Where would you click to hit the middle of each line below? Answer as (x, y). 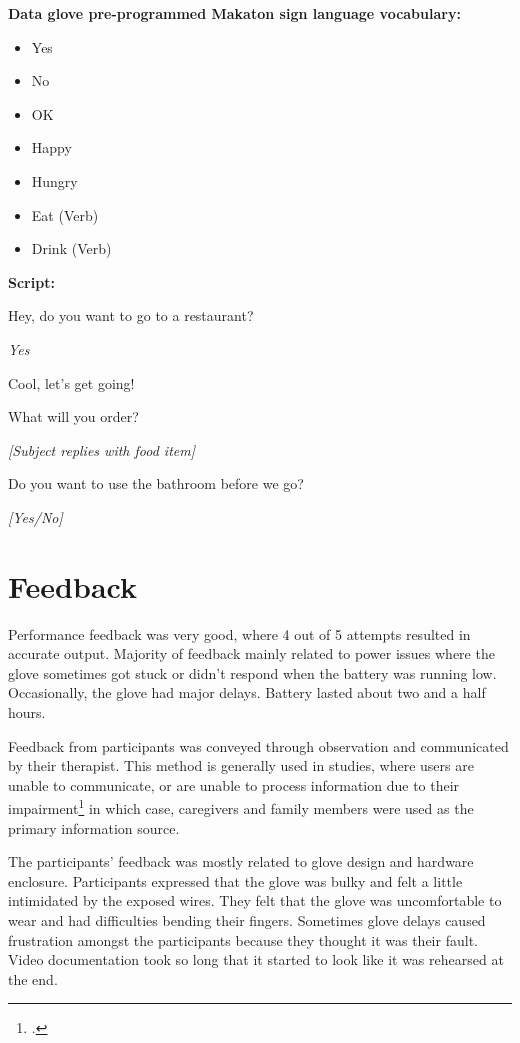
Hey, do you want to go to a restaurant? (131, 315)
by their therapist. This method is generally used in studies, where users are (241, 765)
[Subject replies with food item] (101, 449)
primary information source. (94, 827)
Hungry (54, 180)
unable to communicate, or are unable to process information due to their (234, 784)
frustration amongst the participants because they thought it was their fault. (243, 939)
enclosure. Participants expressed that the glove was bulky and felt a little (235, 880)
